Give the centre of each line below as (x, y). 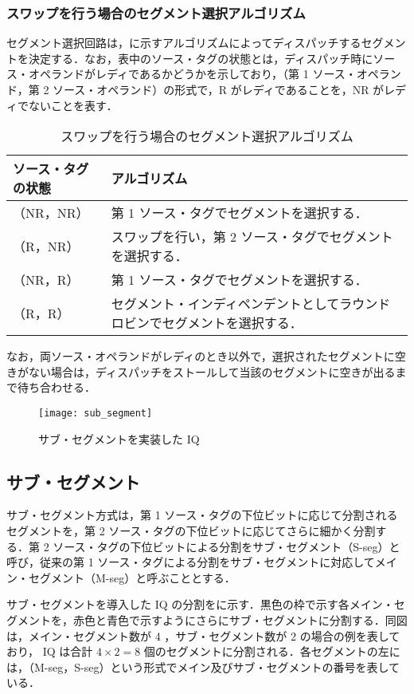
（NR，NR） (51, 213)
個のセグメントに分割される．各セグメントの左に (272, 651)
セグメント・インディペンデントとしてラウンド (251, 304)
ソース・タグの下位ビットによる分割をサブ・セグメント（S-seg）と (227, 546)
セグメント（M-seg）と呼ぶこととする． (132, 577)
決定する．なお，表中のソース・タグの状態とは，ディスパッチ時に (201, 58)
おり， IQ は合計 (50, 651)
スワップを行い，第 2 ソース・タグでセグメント (252, 237)
